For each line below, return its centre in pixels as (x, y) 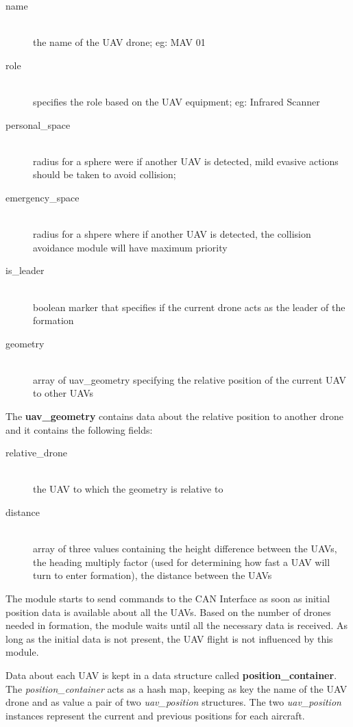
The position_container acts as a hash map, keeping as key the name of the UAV (176, 688)
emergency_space (42, 197)
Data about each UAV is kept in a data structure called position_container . (171, 675)
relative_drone (36, 453)
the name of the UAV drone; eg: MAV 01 (119, 42)
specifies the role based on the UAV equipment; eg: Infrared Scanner (176, 101)
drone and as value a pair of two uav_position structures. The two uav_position (173, 702)
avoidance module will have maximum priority (130, 247)
